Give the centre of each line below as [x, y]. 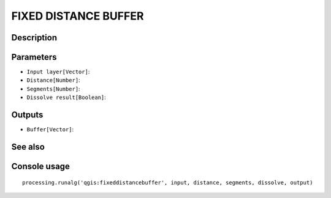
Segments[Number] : [53, 89]
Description [34, 38]
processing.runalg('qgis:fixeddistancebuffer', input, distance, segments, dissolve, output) [168, 182]
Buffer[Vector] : [50, 130]
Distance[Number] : [53, 80]
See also [28, 147]
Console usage [41, 166]
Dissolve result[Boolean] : [67, 97]
